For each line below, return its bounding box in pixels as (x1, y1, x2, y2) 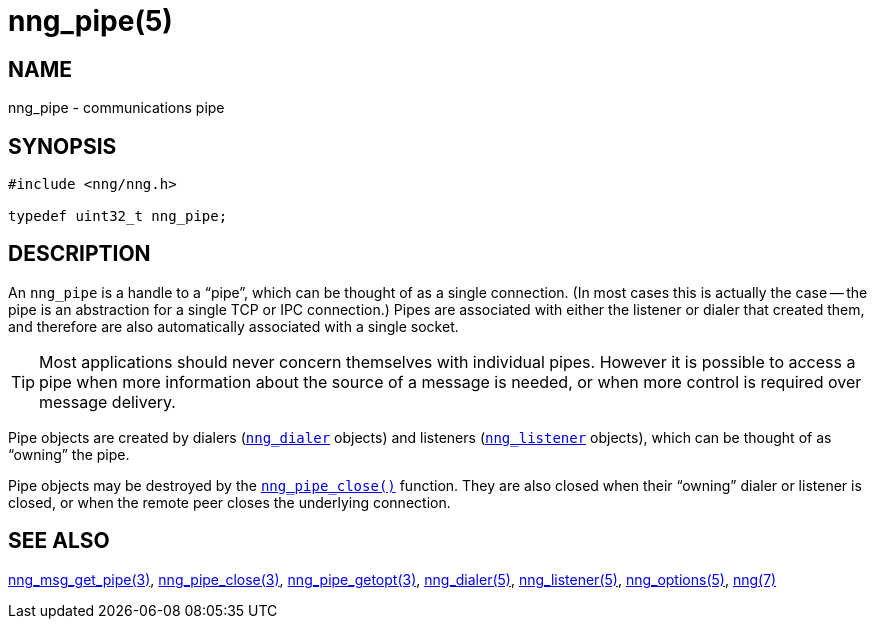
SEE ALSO (8, 528, 110, 554)
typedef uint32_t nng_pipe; (8, 208, 228, 225)
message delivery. (39, 391, 176, 412)
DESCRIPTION (8, 241, 151, 267)
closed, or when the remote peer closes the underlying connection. (8, 493, 451, 511)
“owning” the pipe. (8, 445, 130, 463)
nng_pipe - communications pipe (8, 99, 225, 117)
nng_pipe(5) (8, 4, 173, 38)
